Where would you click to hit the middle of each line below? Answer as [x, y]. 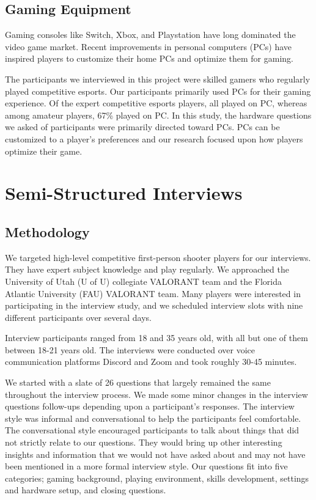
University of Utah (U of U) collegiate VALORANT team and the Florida [144, 281]
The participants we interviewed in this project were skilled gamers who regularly [158, 79]
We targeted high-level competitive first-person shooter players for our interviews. [158, 257]
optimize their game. [44, 151]
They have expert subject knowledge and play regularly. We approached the [147, 269]
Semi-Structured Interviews [124, 193]
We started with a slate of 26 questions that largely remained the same [138, 382]
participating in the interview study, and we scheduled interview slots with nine [154, 305]
